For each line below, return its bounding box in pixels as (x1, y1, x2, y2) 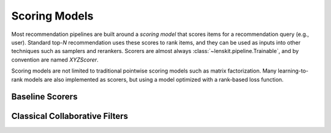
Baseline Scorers (11, 92, 78, 102)
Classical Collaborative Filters (11, 111, 129, 121)
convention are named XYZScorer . (11, 56, 99, 63)
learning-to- (278, 67, 309, 74)
